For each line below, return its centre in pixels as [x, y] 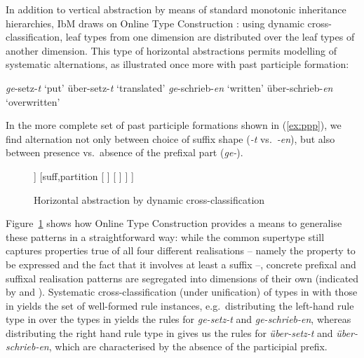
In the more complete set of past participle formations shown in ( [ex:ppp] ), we [174, 125]
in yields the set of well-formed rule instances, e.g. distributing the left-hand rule [180, 305]
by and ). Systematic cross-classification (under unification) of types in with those [182, 292]
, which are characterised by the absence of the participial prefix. [188, 346]
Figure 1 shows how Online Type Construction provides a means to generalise [174, 223]
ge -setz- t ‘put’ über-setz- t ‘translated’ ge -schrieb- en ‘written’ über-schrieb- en [169, 87]
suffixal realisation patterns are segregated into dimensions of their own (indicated [182, 278]
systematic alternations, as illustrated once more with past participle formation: [177, 64]
